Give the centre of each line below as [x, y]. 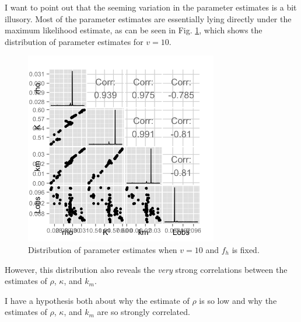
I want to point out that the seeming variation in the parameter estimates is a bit [151, 7]
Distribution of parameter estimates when [103, 249]
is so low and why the [238, 300]
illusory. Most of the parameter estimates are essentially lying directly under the [148, 18]
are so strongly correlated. [143, 312]
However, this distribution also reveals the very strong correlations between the [146, 269]
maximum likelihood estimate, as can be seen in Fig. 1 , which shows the [134, 30]
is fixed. [246, 249]
